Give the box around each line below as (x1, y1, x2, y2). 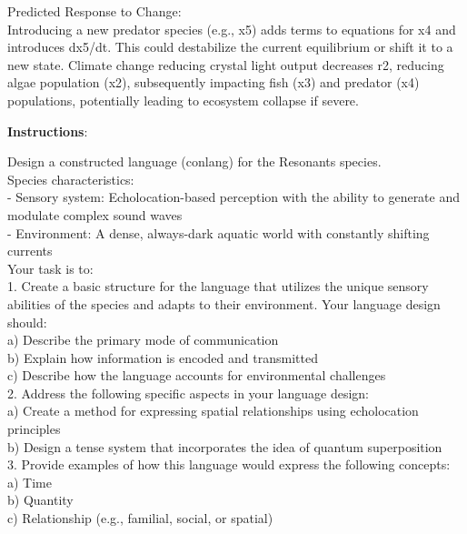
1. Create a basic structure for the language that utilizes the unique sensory (7, 277, 429, 296)
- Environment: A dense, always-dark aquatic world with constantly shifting (7, 223, 430, 242)
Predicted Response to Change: (7, 2, 182, 20)
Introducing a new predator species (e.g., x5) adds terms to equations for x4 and (7, 19, 456, 38)
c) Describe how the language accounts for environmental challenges (7, 366, 386, 385)
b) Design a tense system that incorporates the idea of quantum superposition (7, 437, 442, 456)
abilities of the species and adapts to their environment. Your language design (7, 294, 441, 313)
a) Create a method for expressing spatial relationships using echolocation (7, 401, 419, 420)
